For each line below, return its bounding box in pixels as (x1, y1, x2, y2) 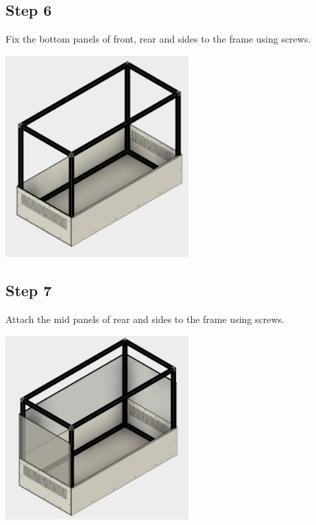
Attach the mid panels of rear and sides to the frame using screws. (5, 311, 284, 326)
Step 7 (5, 280, 52, 301)
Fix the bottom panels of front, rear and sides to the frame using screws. (5, 32, 311, 46)
